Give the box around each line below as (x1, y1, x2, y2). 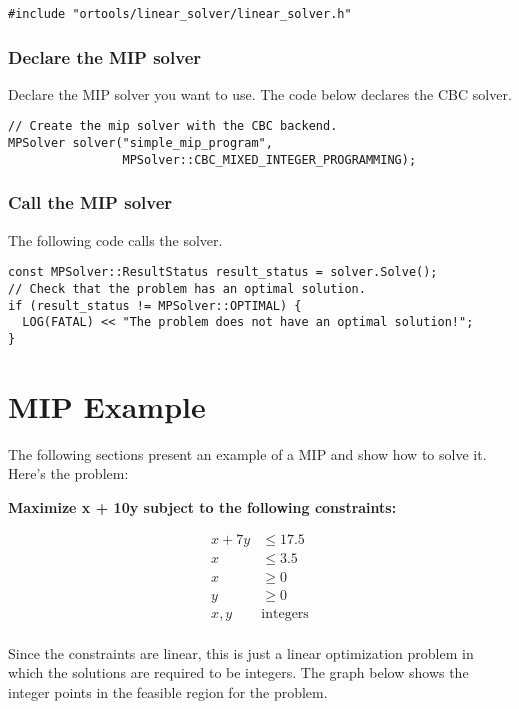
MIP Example (8, 385, 206, 426)
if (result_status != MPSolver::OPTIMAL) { (8, 298, 302, 313)
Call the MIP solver (8, 190, 173, 215)
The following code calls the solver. (8, 229, 223, 250)
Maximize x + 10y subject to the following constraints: (8, 496, 397, 517)
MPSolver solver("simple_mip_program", (8, 136, 273, 151)
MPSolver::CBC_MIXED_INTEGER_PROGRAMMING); (122, 152, 417, 167)
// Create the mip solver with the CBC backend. (8, 119, 338, 134)
